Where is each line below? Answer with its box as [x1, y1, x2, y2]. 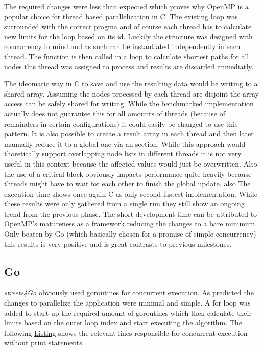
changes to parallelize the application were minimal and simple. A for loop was [4, 297, 251, 308]
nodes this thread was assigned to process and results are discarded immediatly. [4, 61, 254, 72]
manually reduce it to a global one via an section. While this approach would [4, 138, 246, 149]
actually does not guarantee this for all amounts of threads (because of [4, 108, 225, 119]
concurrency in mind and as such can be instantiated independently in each [4, 41, 241, 52]
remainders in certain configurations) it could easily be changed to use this [4, 118, 238, 129]
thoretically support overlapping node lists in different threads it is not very [4, 148, 242, 159]
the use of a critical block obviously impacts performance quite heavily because [4, 168, 252, 179]
